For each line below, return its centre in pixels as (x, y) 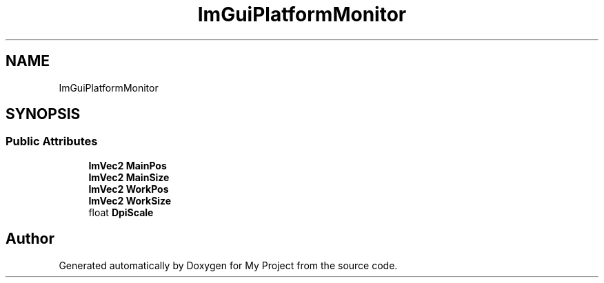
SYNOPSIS (43, 114)
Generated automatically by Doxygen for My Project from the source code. (228, 265)
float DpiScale (121, 212)
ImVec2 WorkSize (130, 200)
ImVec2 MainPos (128, 165)
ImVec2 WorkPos (129, 189)
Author (30, 239)
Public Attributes (52, 141)
